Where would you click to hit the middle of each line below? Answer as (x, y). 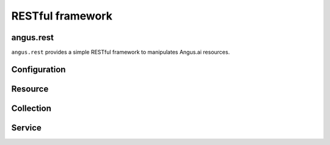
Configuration (38, 69)
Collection (31, 108)
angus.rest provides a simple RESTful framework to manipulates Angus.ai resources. (121, 52)
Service (27, 128)
